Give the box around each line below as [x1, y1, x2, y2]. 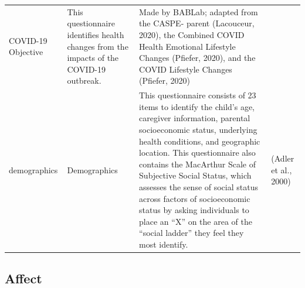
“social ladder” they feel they [139, 227, 244, 239]
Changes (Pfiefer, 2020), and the [139, 52, 256, 64]
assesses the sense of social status [139, 180, 258, 193]
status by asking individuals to [139, 204, 249, 216]
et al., [271, 163, 292, 176]
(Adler [271, 152, 294, 164]
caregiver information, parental [139, 112, 250, 124]
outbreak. [67, 74, 101, 87]
